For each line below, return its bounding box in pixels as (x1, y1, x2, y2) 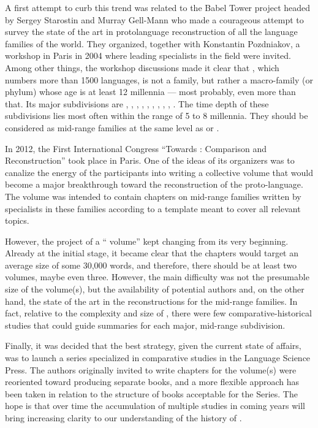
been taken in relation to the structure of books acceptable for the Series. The (5, 387, 298, 400)
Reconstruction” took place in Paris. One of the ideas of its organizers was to (5, 154, 295, 167)
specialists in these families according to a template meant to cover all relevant (5, 202, 301, 215)
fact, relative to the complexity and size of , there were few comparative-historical (5, 307, 312, 319)
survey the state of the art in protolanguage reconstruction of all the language (5, 25, 298, 38)
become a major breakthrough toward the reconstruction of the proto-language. (5, 178, 303, 191)
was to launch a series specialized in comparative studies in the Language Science (5, 351, 311, 364)
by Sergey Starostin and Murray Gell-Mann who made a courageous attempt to (5, 13, 304, 26)
